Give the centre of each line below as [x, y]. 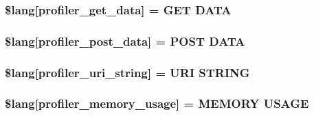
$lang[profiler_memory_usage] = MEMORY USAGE [157, 103]
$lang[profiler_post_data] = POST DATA [125, 41]
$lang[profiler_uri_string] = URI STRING [127, 72]
